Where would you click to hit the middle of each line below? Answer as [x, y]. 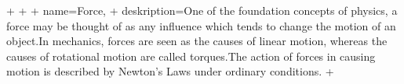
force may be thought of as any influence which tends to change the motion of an [201, 25]
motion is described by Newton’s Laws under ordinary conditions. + [170, 71]
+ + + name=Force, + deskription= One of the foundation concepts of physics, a [202, 10]
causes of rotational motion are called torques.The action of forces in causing [191, 56]
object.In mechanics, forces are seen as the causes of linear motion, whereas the [197, 41]
